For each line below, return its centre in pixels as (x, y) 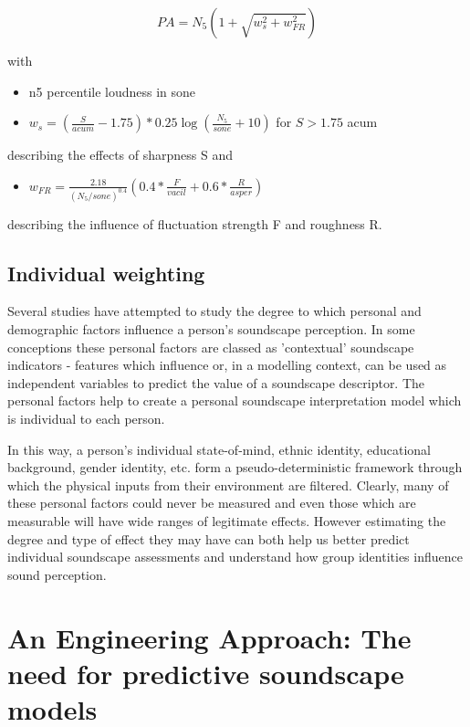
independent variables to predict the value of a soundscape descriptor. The (216, 382)
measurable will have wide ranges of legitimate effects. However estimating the (227, 520)
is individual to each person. (86, 419)
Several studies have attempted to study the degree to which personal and (214, 311)
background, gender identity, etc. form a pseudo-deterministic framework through (235, 467)
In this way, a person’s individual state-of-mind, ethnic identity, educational (219, 449)
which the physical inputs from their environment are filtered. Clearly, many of (228, 485)
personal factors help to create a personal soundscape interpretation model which (235, 400)
